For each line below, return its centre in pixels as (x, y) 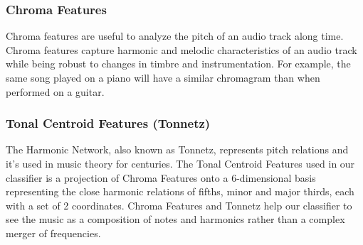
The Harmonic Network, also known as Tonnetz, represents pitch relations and (177, 149)
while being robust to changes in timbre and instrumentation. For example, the (178, 64)
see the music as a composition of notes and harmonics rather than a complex (175, 219)
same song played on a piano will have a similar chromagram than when (163, 77)
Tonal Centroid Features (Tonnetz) (108, 123)
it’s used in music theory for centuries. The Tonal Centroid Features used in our (180, 163)
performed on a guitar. (55, 91)
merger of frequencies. (53, 233)
